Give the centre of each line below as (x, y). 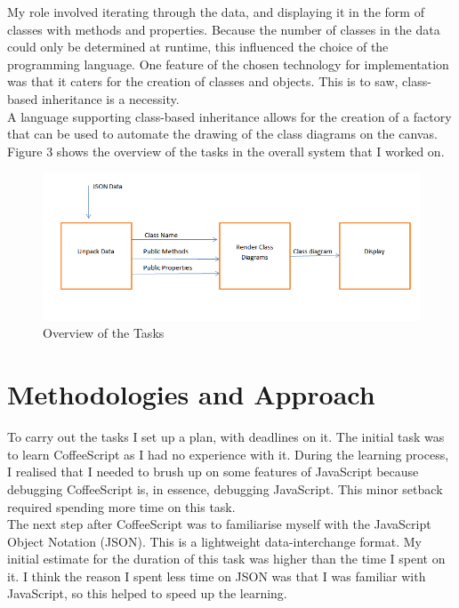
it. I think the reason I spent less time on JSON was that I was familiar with (217, 576)
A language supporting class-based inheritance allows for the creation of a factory (229, 116)
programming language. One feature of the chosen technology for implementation (228, 64)
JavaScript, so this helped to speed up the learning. (147, 593)
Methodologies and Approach (191, 394)
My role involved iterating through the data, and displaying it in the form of (216, 12)
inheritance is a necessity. (110, 98)
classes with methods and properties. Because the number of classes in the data (224, 29)
